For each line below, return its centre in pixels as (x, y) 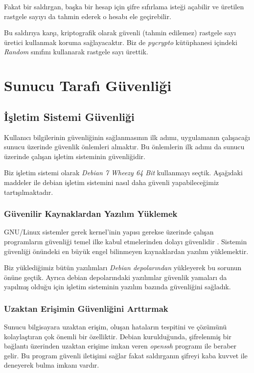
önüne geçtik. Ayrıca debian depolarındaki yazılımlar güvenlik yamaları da (115, 277)
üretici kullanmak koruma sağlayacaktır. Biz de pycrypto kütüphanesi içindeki (121, 42)
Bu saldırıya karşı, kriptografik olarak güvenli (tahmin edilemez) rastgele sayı (120, 33)
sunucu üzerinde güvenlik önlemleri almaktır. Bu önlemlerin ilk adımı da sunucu (124, 147)
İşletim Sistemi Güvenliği (69, 116)
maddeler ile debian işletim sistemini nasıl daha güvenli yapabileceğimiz (112, 182)
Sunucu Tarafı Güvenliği (88, 85)
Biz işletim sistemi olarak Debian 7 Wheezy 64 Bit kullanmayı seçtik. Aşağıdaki (123, 173)
